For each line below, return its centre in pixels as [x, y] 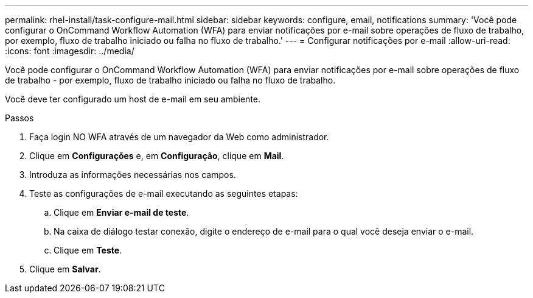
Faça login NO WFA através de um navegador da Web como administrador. [179, 137]
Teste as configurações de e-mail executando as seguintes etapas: [164, 193]
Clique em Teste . [88, 250]
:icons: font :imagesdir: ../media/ [70, 51]
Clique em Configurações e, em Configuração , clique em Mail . [157, 156]
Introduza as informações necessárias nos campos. [133, 175]
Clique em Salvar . [65, 269]
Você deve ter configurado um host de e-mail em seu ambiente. [133, 99]
